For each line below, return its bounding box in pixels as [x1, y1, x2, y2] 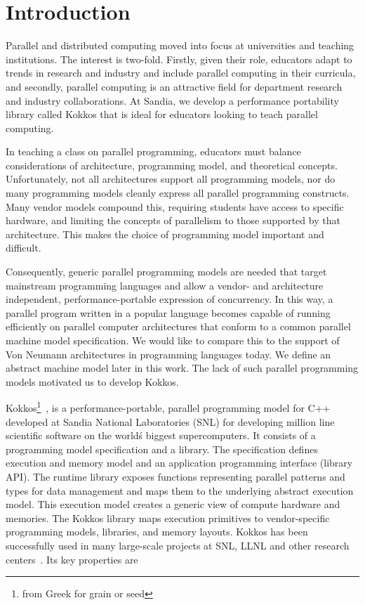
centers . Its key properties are [6, 552, 138, 566]
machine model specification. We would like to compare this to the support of [6, 333, 340, 347]
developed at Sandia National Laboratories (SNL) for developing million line [6, 414, 335, 429]
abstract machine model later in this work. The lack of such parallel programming [6, 360, 359, 375]
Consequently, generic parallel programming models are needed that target [6, 264, 327, 279]
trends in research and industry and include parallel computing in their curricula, [6, 65, 356, 80]
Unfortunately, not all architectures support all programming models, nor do [6, 171, 336, 186]
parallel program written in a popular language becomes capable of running [6, 305, 331, 320]
